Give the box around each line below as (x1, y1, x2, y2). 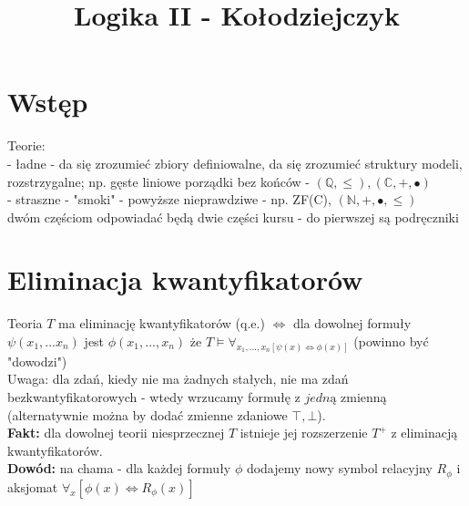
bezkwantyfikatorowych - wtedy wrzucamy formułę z (7, 387, 301, 407)
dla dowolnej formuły (292, 314, 412, 333)
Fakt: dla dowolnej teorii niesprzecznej (7, 423, 225, 442)
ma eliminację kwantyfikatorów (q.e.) (58, 314, 265, 333)
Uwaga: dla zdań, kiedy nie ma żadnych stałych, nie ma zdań (7, 369, 349, 388)
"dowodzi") (7, 351, 67, 370)
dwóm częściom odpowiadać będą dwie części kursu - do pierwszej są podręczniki (7, 207, 459, 226)
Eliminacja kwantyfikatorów (7, 261, 363, 298)
